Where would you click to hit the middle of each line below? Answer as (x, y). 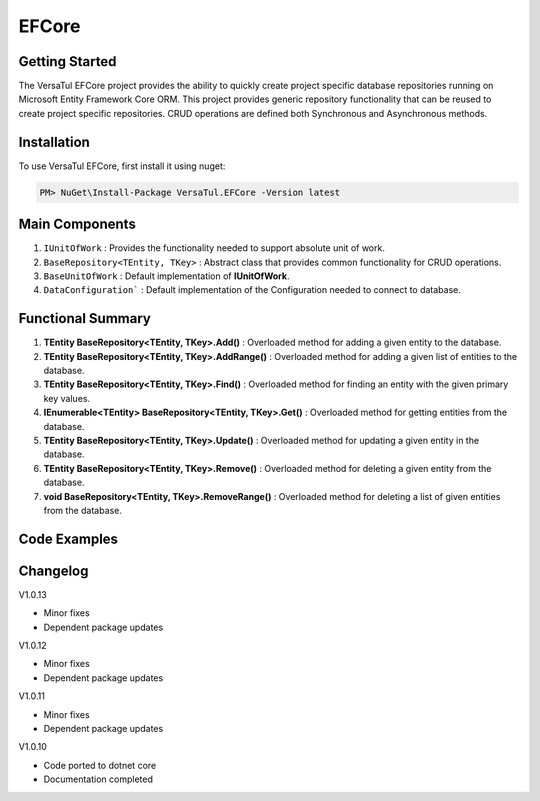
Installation (54, 141)
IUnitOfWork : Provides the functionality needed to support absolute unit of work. (214, 248)
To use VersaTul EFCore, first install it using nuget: (122, 166)
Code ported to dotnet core (100, 765)
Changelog (53, 570)
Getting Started (67, 61)
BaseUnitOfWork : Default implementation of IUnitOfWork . (166, 276)
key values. (66, 398)
